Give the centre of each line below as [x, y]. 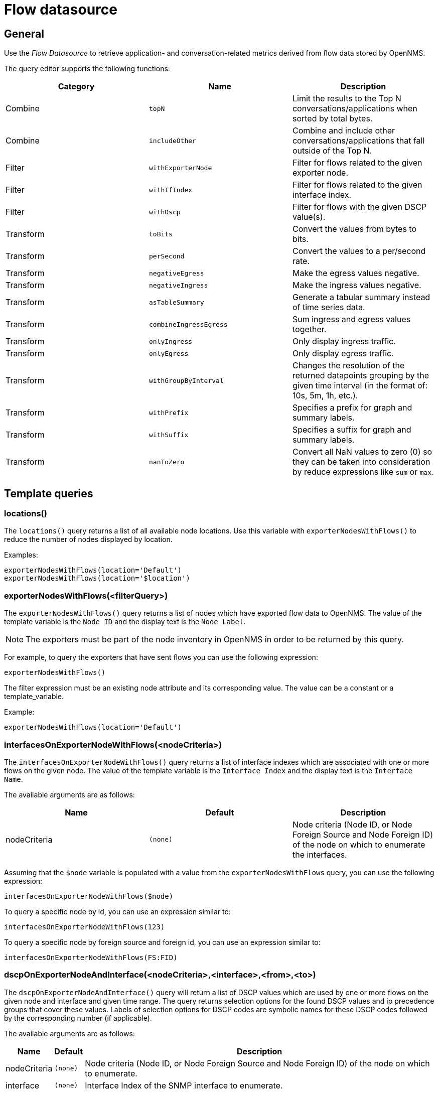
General [24, 34]
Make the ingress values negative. [357, 285]
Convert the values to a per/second [359, 251]
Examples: [21, 555]
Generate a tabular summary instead [361, 297]
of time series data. [329, 307]
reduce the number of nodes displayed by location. [88, 539]
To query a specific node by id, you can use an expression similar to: [117, 911]
